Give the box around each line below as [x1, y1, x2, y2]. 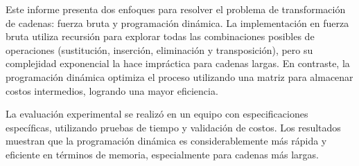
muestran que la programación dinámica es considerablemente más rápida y [6, 133, 327, 148]
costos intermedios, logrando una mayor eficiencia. [6, 83, 218, 98]
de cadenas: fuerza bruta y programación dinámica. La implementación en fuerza [6, 15, 349, 30]
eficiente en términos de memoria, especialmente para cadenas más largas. [6, 147, 319, 161]
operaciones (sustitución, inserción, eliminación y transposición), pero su [6, 42, 313, 57]
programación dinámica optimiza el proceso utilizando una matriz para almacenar [6, 69, 353, 84]
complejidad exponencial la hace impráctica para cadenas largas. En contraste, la [6, 56, 350, 71]
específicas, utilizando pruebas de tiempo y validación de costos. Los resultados [6, 120, 341, 134]
